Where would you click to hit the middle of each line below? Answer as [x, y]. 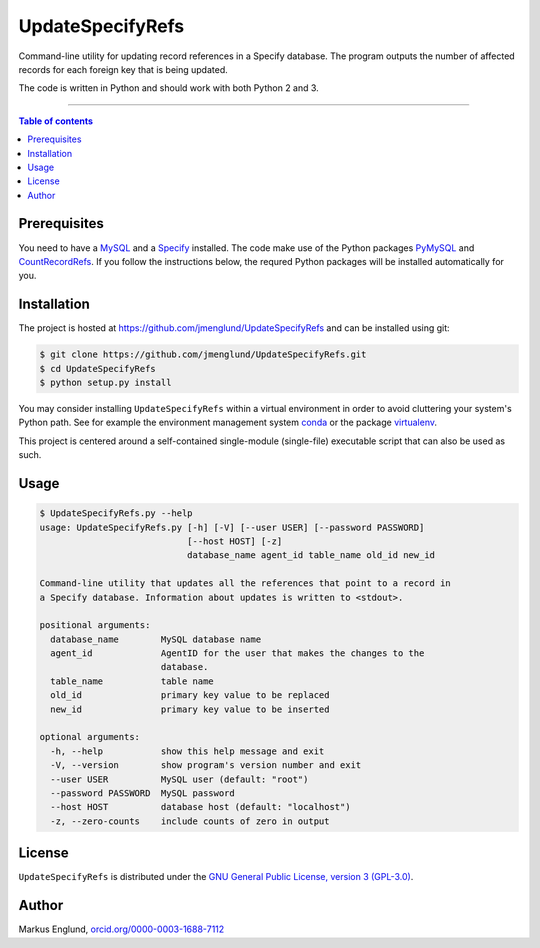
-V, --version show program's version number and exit [206, 765]
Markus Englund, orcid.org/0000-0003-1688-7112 [121, 929]
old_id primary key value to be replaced [190, 695]
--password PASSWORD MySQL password [142, 793]
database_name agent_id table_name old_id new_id [310, 555]
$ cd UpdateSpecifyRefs [98, 368]
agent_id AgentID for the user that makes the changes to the [237, 653]
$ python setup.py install [105, 383]
